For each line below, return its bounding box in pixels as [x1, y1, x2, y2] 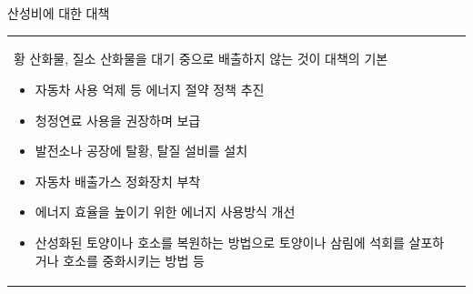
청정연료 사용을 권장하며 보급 [35, 110, 201, 129]
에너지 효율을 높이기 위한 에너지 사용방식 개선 [35, 202, 296, 221]
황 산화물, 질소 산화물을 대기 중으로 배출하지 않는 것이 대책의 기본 [14, 49, 388, 68]
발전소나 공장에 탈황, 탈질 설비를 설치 [35, 141, 248, 160]
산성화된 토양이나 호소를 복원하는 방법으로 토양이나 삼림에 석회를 [35, 232, 405, 251]
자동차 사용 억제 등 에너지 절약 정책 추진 [35, 79, 265, 98]
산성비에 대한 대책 [7, 4, 110, 22]
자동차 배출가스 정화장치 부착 [35, 171, 201, 190]
